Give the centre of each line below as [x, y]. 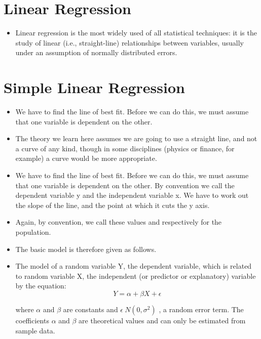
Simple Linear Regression [94, 87]
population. [33, 231]
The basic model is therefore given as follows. [86, 249]
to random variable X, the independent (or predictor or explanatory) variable [136, 276]
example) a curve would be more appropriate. [86, 158]
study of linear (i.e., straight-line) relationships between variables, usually [130, 42]
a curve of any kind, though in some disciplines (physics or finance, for [125, 148]
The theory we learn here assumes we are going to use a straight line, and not [136, 138]
